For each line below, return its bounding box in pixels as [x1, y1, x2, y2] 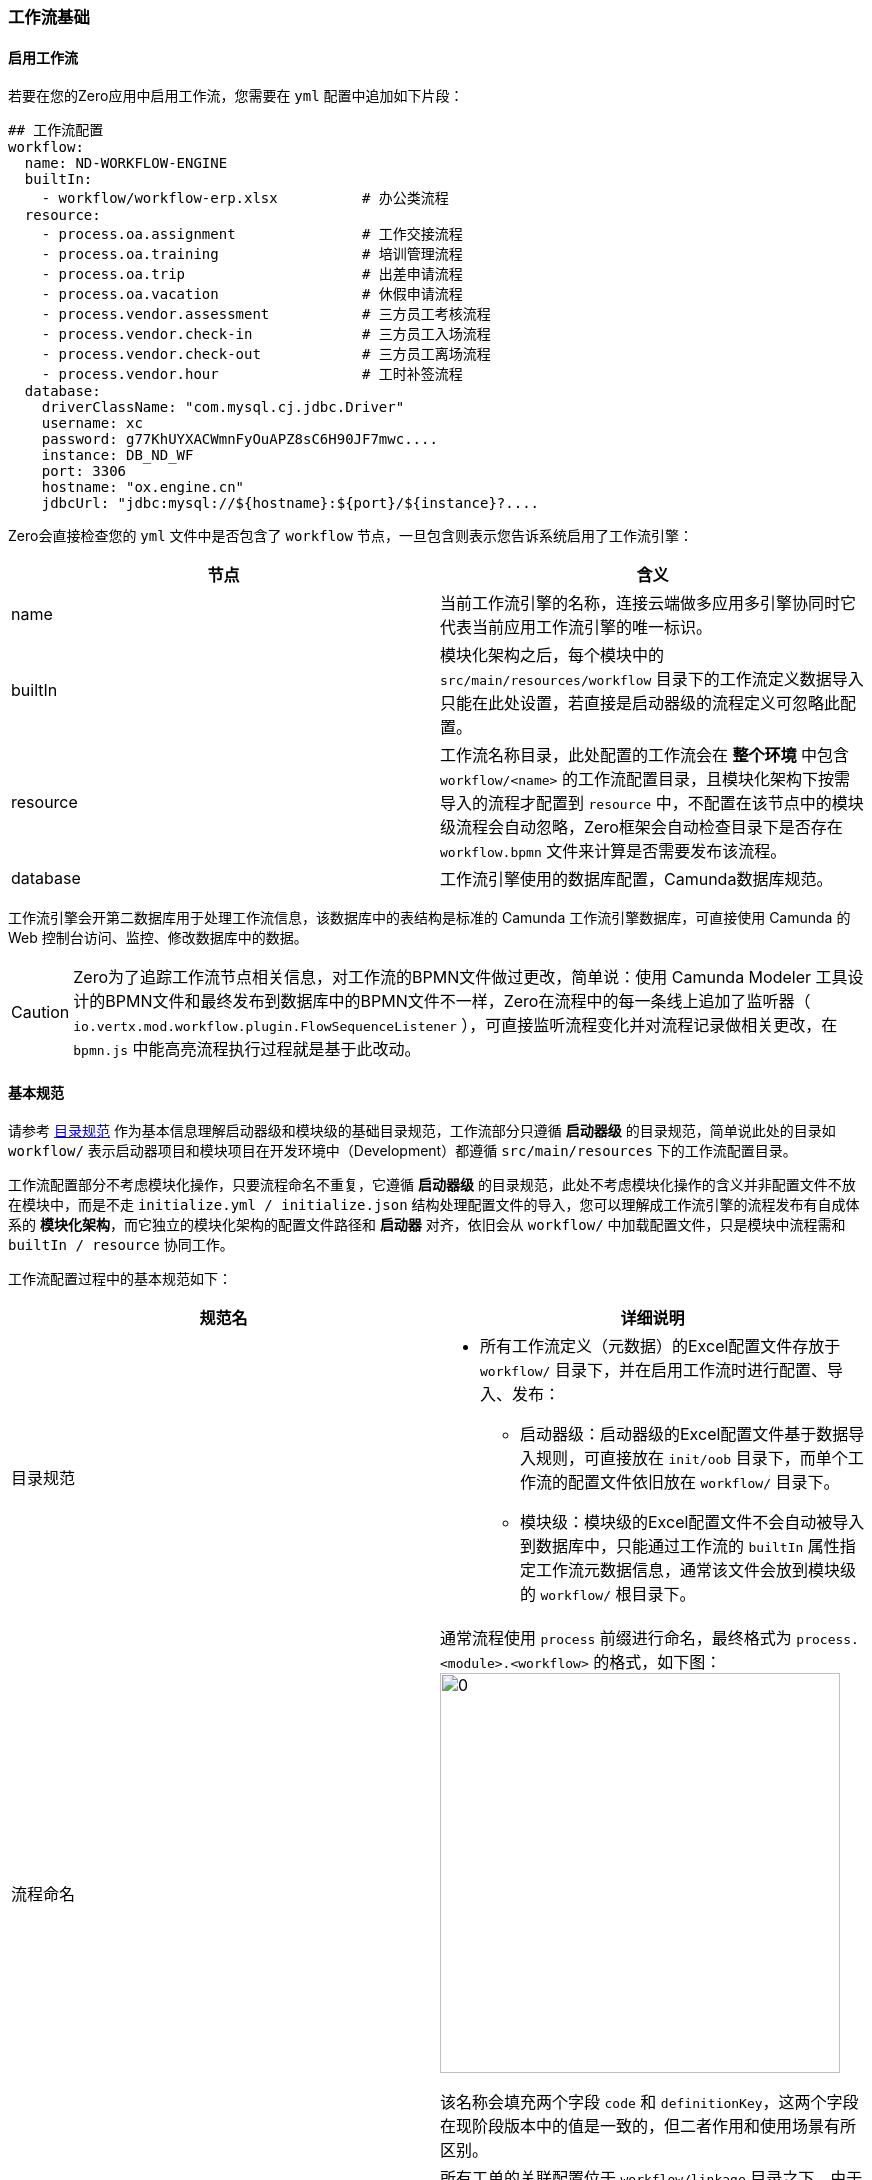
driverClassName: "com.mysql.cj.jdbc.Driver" [41, 399, 405, 416]
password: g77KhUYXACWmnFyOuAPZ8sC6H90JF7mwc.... [41, 431, 438, 448]
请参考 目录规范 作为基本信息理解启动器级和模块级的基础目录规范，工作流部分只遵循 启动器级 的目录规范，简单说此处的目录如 [8, 1122, 836, 1140]
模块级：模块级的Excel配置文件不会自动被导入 [520, 1512, 865, 1533]
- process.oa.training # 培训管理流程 [41, 246, 463, 263]
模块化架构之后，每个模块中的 [440, 645, 665, 666]
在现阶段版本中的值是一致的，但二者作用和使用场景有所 [440, 2116, 857, 2137]
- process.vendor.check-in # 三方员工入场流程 [41, 326, 491, 343]
